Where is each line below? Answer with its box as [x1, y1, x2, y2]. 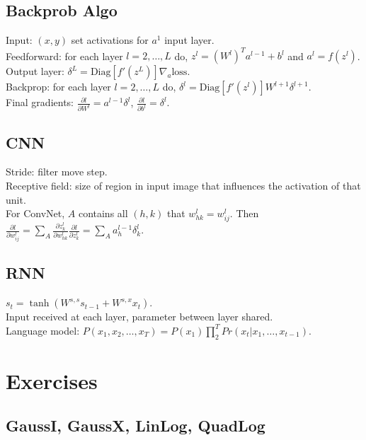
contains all [78, 206, 128, 221]
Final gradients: [6, 95, 74, 110]
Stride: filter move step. [6, 164, 108, 179]
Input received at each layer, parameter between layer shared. [6, 309, 273, 324]
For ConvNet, [6, 206, 65, 221]
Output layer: [6, 64, 64, 79]
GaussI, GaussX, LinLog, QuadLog [6, 415, 265, 436]
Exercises [6, 366, 98, 395]
